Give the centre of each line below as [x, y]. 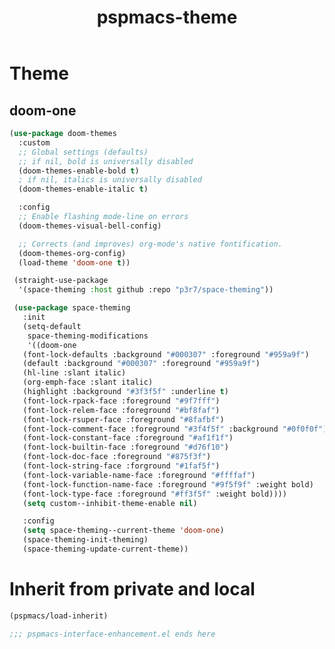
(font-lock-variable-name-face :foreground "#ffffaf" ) [139, 475]
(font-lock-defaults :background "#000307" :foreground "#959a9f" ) [166, 354]
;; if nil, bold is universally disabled [106, 161]
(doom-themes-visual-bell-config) [90, 226]
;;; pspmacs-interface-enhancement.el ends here [112, 634]
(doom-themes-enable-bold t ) [79, 171]
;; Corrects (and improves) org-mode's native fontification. [150, 244]
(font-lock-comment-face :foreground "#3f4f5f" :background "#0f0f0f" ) [175, 429]
